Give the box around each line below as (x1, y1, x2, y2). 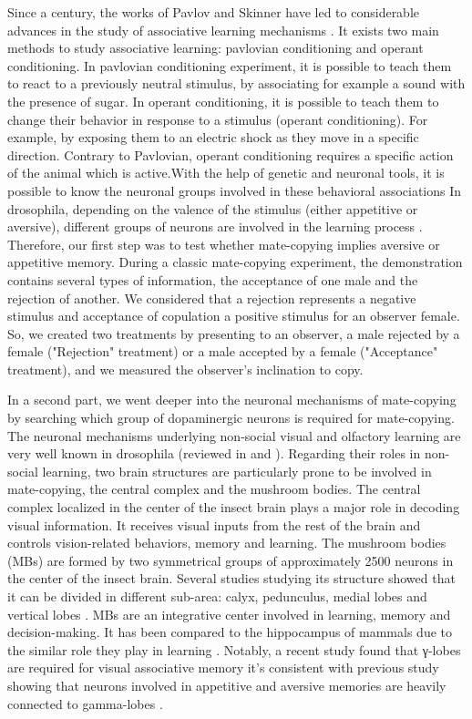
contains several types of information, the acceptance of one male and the (7, 270, 418, 289)
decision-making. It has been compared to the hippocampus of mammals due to (7, 622, 452, 642)
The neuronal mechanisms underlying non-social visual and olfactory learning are (7, 426, 461, 445)
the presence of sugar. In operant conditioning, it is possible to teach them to (7, 91, 439, 110)
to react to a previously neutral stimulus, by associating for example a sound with (7, 74, 466, 93)
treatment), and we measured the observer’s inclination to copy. (7, 359, 364, 378)
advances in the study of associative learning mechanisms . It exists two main (7, 20, 439, 39)
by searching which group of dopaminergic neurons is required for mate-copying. (7, 408, 455, 427)
